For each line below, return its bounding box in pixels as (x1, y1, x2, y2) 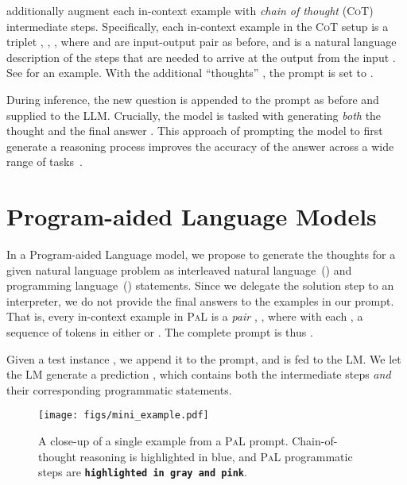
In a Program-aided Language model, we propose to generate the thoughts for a (6, 246, 396, 263)
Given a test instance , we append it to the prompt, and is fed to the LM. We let (6, 350, 401, 367)
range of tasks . (6, 153, 83, 170)
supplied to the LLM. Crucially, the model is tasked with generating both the (6, 106, 382, 123)
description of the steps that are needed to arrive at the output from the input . (6, 48, 396, 65)
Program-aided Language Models (6, 200, 377, 233)
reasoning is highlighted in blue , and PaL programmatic (79, 448, 353, 464)
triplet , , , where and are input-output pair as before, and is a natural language (6, 33, 397, 50)
